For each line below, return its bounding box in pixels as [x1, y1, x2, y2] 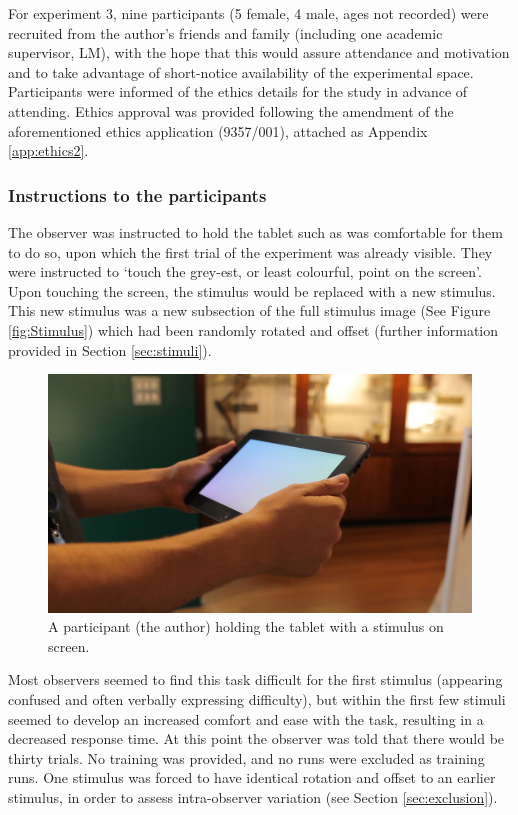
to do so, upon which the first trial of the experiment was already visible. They [8, 241, 493, 262]
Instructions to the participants [8, 182, 267, 207]
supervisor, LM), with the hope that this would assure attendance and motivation [8, 42, 510, 63]
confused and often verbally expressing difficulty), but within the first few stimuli [8, 689, 506, 709]
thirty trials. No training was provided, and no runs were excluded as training [8, 747, 485, 768]
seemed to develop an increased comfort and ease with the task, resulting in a [8, 708, 484, 729]
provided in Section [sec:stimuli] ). [8, 339, 212, 360]
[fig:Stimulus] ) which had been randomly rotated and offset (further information [8, 319, 499, 340]
